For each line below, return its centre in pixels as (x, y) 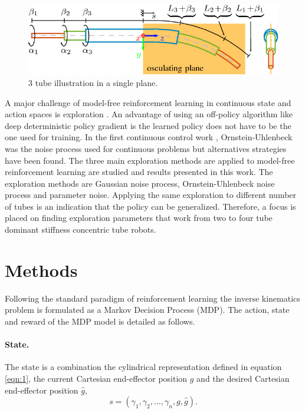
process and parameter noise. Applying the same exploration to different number (151, 195)
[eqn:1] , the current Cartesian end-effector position (96, 378)
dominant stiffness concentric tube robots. (81, 229)
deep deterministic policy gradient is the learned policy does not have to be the (148, 125)
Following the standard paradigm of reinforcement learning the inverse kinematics (152, 298)
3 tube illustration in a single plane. (93, 82)
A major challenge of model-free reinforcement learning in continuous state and (148, 102)
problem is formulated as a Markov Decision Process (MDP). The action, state (147, 310)
